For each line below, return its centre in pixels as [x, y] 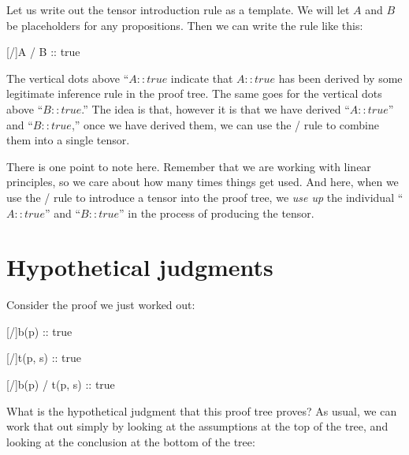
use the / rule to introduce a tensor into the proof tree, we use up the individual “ [205, 197]
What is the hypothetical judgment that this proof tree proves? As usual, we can [202, 410]
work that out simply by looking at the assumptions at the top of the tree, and [197, 426]
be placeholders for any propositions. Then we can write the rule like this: [185, 25]
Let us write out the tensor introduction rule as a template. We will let [178, 9]
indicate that [202, 78]
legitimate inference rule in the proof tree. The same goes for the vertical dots [194, 93]
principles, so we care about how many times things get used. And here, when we [203, 182]
